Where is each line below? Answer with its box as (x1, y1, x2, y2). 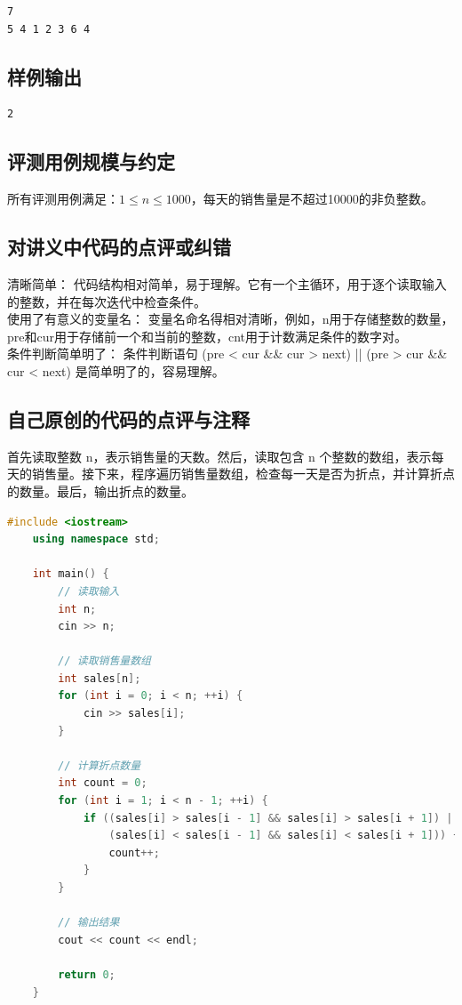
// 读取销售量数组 (58, 655, 151, 668)
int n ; (58, 602, 97, 615)
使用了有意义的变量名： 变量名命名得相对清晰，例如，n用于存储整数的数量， (7, 310, 454, 328)
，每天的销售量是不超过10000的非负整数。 (190, 189, 434, 208)
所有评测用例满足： (7, 189, 119, 208)
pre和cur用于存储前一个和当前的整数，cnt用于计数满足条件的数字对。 (7, 326, 408, 345)
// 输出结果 (58, 916, 120, 929)
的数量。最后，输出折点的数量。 (7, 481, 194, 500)
